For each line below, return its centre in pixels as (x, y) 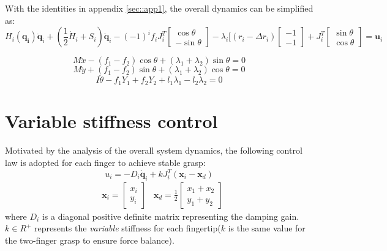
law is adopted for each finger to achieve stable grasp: (105, 162)
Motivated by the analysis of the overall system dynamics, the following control (154, 150)
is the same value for (267, 228)
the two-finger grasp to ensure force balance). (90, 240)
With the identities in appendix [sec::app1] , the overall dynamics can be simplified (159, 8)
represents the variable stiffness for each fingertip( (128, 228)
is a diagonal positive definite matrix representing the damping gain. (171, 216)
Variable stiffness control (111, 121)
